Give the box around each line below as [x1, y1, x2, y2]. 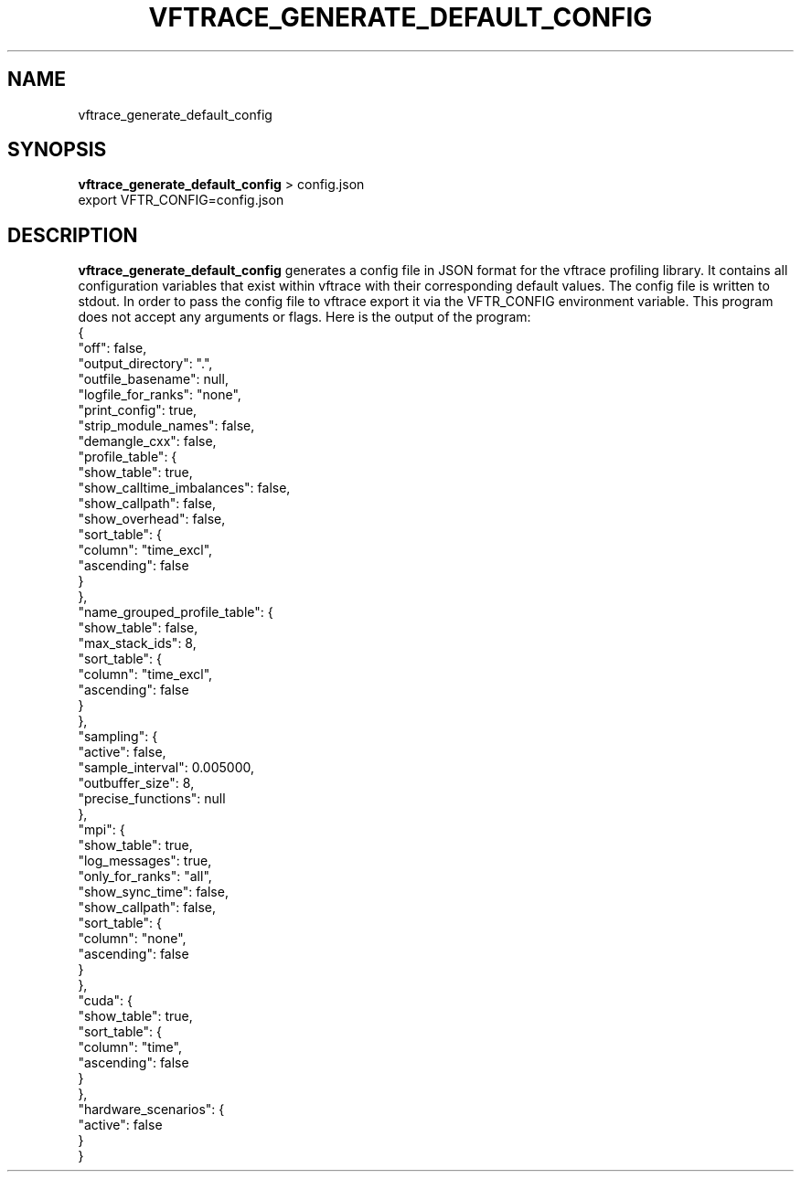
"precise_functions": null [78, 791, 226, 807]
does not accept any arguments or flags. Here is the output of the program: [78, 309, 531, 325]
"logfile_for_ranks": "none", [78, 387, 241, 403]
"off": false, [78, 340, 147, 356]
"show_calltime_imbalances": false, [78, 480, 291, 496]
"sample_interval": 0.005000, [78, 759, 255, 776]
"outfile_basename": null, [78, 371, 229, 388]
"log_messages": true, [78, 853, 212, 869]
